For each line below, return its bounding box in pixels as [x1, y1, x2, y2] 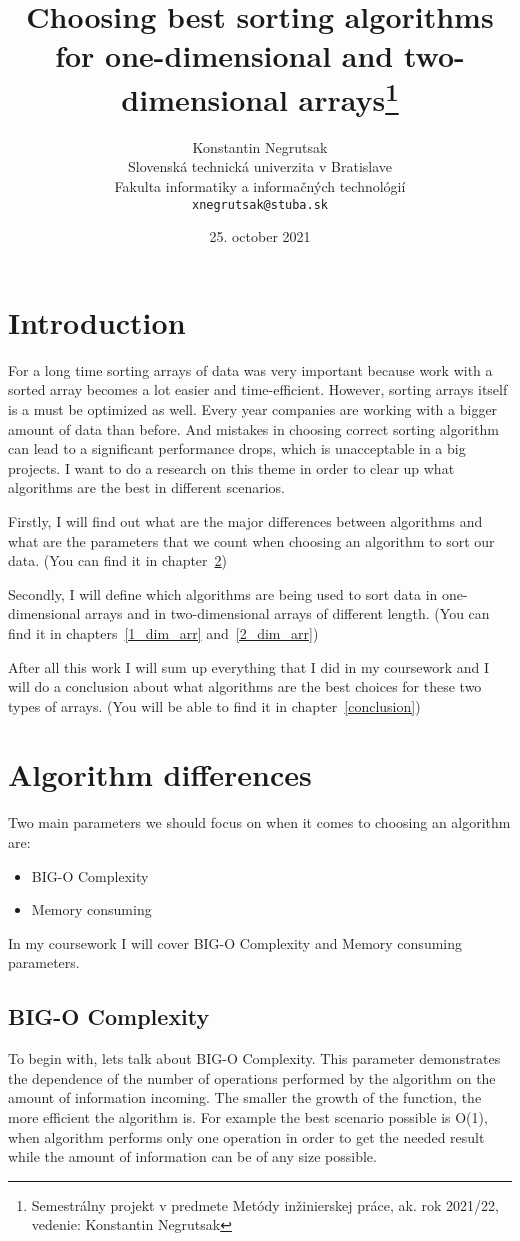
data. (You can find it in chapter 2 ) [8, 550, 228, 571]
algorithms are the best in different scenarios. [8, 477, 285, 498]
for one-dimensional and [55, 35, 394, 76]
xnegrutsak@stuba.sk [191, 197, 329, 212]
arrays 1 [298, 74, 399, 119]
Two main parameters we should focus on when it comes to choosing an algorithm [8, 812, 511, 833]
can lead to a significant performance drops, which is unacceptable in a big [8, 438, 466, 459]
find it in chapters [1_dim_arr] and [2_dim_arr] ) [8, 622, 319, 643]
